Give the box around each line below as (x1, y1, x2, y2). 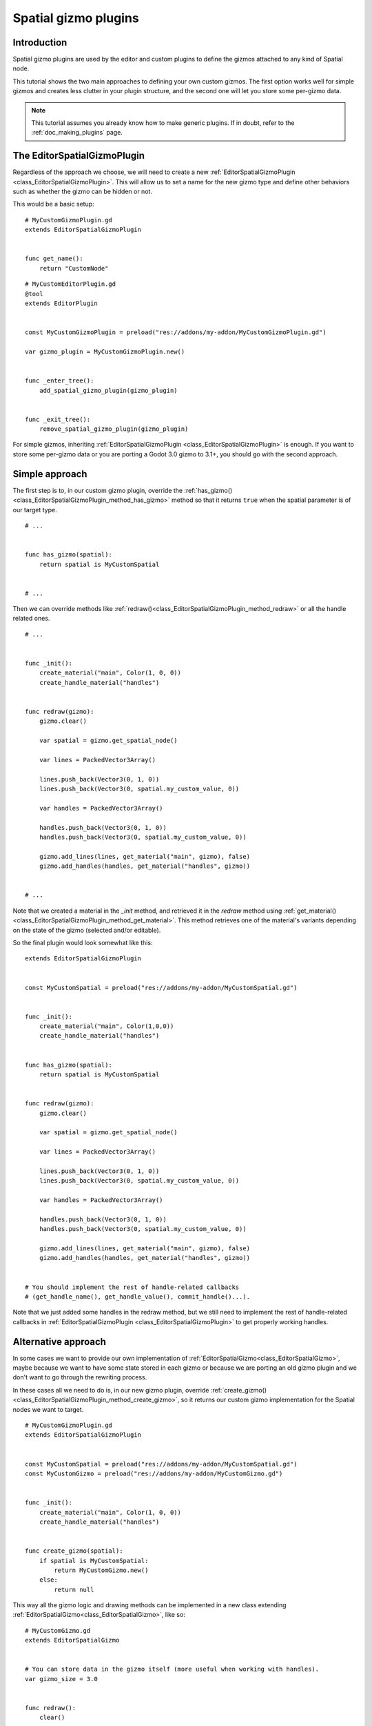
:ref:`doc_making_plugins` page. (31, 128, 123, 137)
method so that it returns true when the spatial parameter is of (171, 496, 351, 504)
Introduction (12, 37, 68, 48)
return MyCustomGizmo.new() (54, 1566, 149, 1574)
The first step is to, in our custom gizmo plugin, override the (12, 486, 183, 494)
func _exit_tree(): (25, 415, 91, 423)
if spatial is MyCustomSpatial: (39, 1557, 149, 1564)
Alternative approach (12, 1336, 107, 1348)
